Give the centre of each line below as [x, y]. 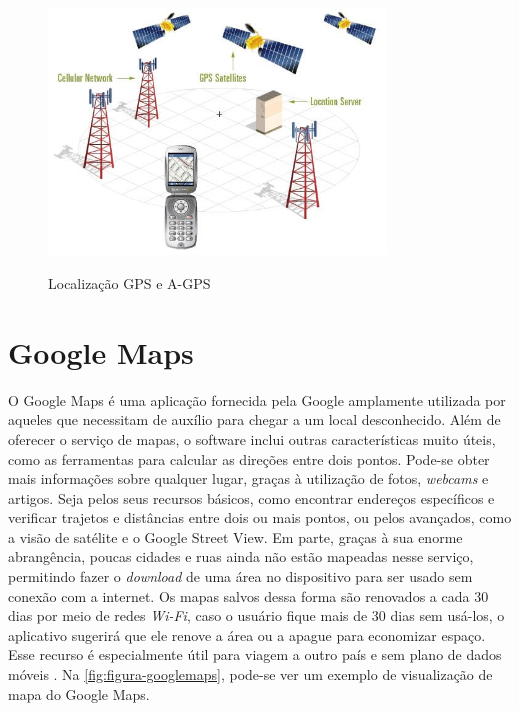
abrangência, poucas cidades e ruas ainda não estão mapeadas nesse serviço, [241, 556]
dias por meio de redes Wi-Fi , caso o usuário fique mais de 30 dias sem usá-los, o [256, 615]
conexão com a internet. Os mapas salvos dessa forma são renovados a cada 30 [248, 595]
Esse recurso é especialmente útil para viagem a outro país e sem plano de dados [255, 654]
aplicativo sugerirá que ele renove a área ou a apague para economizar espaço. [247, 634]
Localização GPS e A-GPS [129, 283]
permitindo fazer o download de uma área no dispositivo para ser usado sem [240, 576]
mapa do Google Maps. [79, 693]
